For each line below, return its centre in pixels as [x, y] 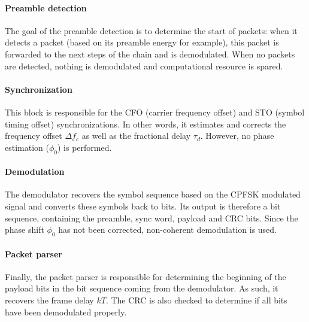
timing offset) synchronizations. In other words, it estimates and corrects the [146, 124]
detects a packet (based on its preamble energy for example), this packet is [142, 42]
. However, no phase [237, 136]
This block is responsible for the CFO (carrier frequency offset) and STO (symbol [155, 112]
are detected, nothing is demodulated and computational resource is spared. [144, 66]
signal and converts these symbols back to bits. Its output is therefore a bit [143, 206]
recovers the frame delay [49, 300]
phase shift [25, 230]
